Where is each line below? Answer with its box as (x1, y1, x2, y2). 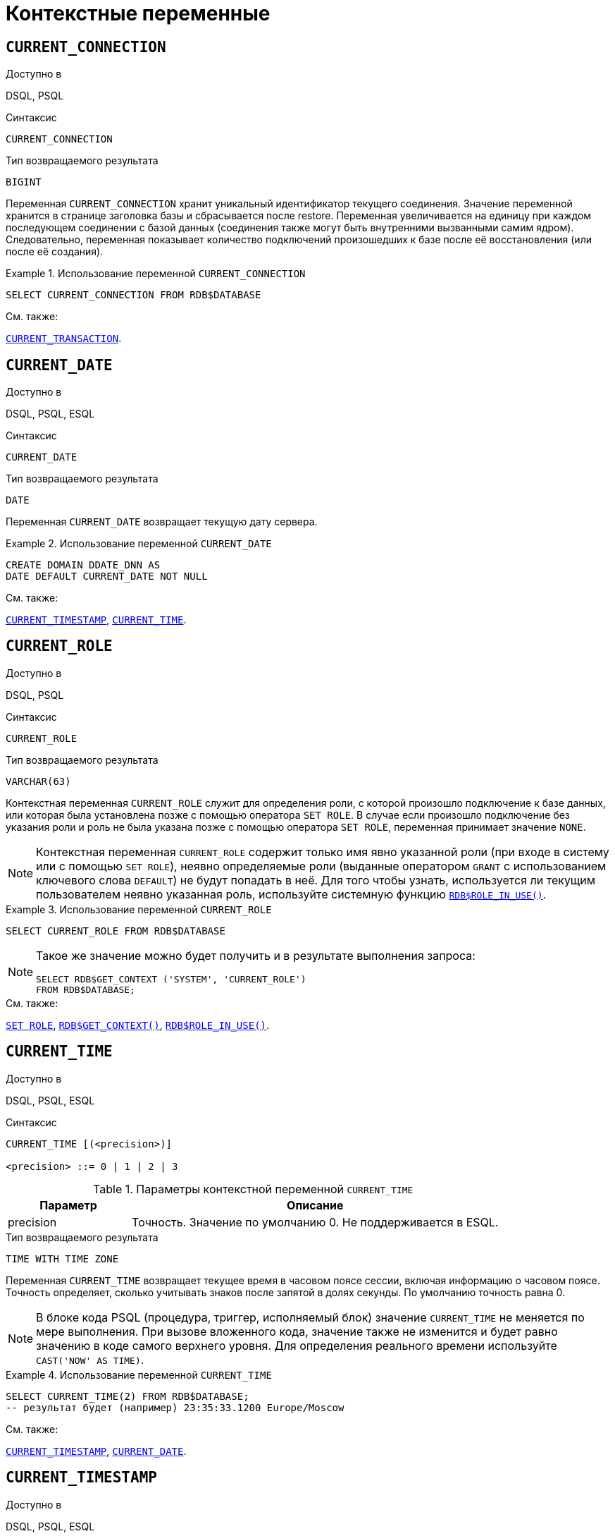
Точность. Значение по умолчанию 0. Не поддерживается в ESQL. (132, 1214, 499, 1229)
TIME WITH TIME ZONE (6, 1252, 119, 1264)
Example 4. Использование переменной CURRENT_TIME (6, 1368, 272, 1381)
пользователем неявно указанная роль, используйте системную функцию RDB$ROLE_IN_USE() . (36, 886, 547, 901)
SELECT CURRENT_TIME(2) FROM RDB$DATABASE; (6, 1390, 249, 1402)
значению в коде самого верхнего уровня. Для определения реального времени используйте (36, 1338, 557, 1353)
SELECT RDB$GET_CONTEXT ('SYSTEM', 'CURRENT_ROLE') (36, 973, 306, 985)
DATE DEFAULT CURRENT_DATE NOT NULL (6, 571, 208, 583)
